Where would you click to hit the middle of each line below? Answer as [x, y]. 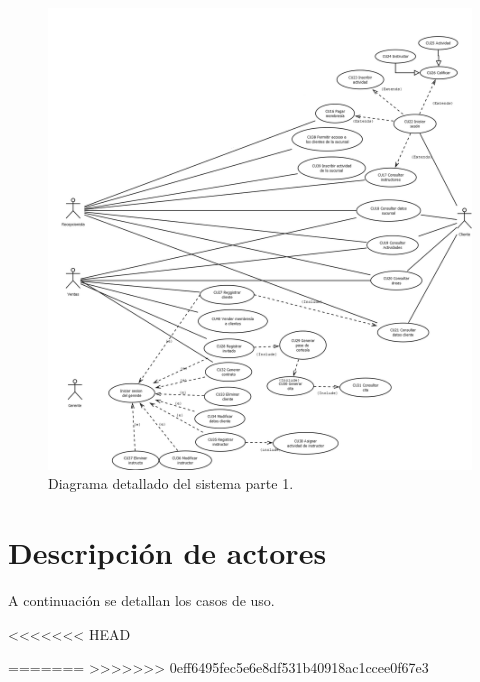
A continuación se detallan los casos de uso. [141, 600]
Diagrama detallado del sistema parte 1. [171, 483]
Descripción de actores [167, 552]
